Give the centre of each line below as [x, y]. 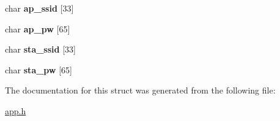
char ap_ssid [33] [39, 8]
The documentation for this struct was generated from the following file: [140, 90]
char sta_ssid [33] [40, 49]
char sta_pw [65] [39, 69]
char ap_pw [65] [38, 28]
